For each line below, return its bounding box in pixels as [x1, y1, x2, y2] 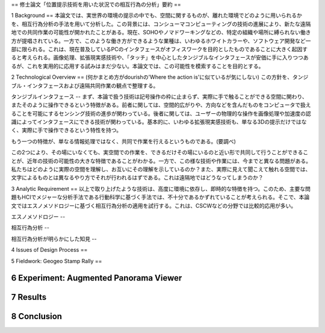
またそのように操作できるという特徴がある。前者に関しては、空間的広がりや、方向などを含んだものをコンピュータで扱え [11, 101, 311, 108]
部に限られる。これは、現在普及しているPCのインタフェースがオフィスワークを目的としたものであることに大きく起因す [11, 45, 308, 52]
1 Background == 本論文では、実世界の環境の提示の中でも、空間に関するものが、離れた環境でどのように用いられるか [11, 12, 302, 19]
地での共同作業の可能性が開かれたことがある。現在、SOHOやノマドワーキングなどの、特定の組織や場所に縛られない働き [11, 29, 311, 36]
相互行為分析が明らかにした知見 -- [11, 235, 97, 242]
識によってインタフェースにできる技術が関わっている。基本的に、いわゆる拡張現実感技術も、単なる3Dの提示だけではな [11, 118, 307, 126]
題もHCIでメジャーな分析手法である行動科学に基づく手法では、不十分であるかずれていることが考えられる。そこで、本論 [11, 193, 310, 201]
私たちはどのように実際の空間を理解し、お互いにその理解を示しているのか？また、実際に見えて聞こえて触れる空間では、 [11, 166, 311, 173]
